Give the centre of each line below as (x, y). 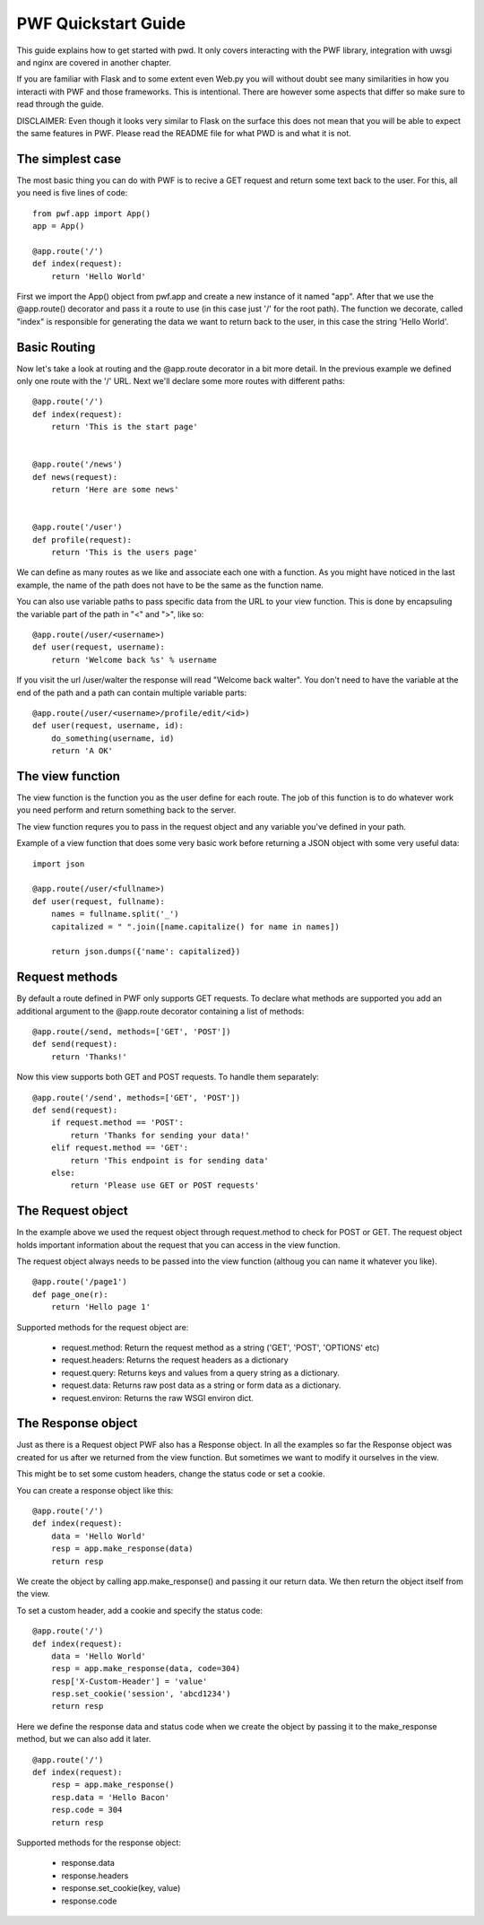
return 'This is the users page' (125, 553)
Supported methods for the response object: (99, 1842)
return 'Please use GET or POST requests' (165, 1185)
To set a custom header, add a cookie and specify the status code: (140, 1610)
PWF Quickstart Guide (101, 23)
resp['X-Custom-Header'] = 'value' (129, 1681)
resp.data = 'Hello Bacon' (110, 1797)
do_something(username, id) (112, 738)
